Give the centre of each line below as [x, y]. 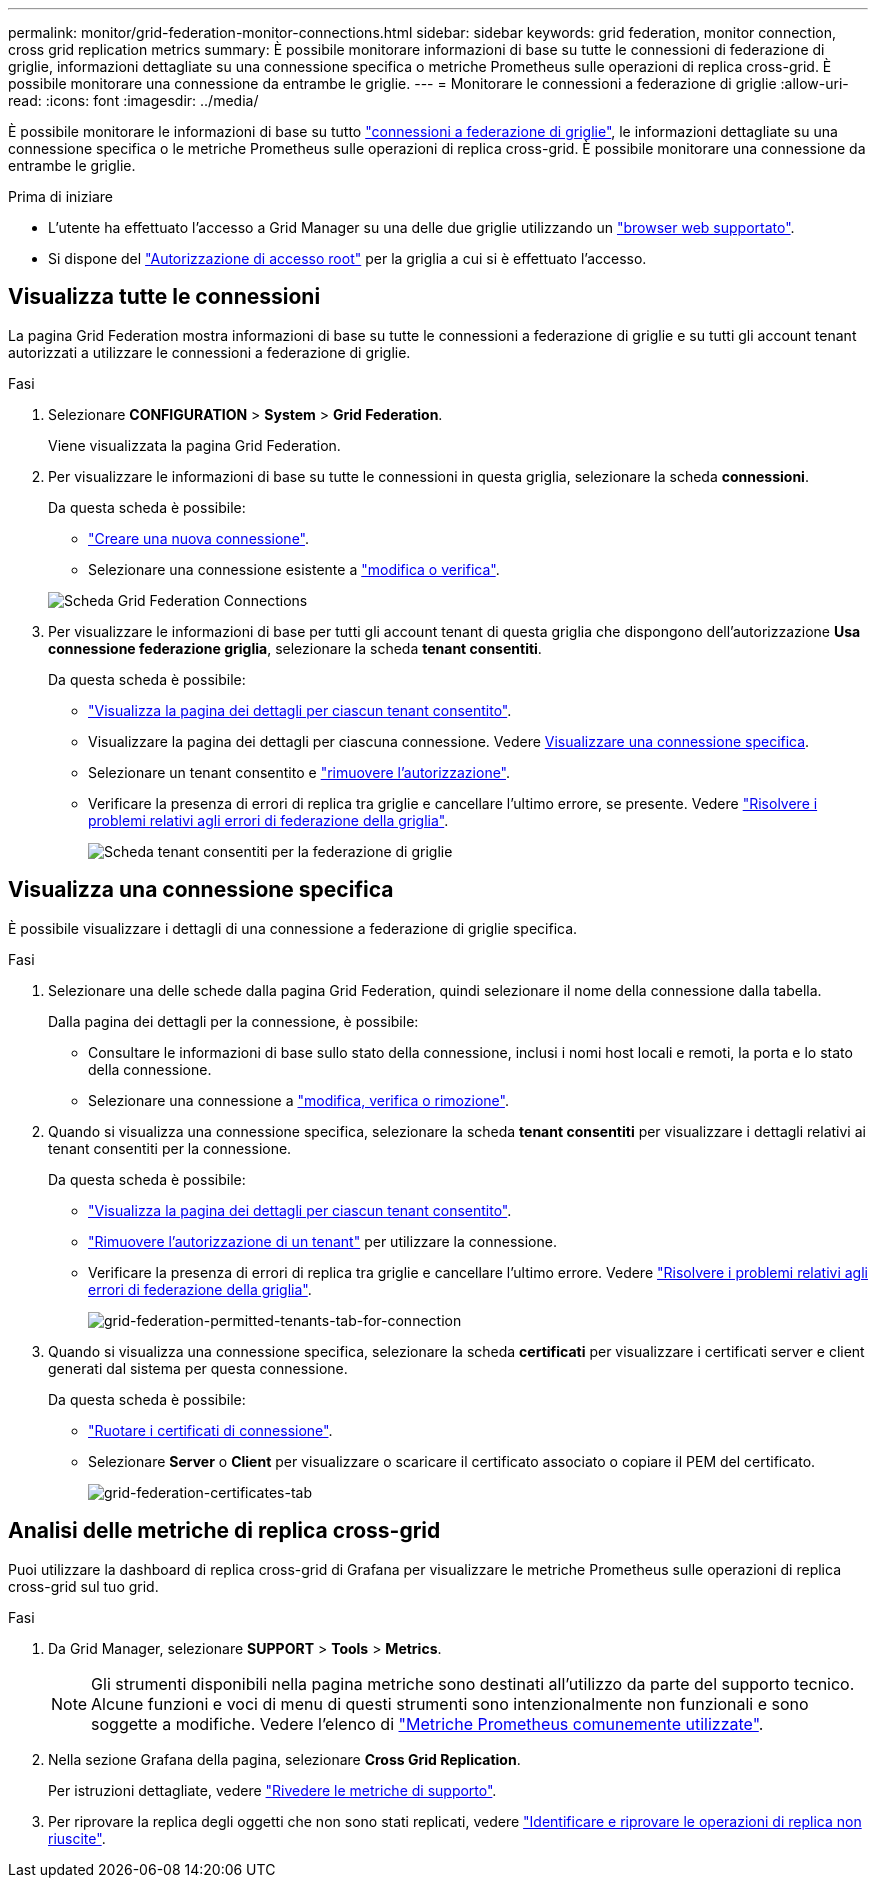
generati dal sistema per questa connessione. [198, 1368]
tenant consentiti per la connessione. [170, 1148]
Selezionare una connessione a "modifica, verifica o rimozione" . [298, 1100]
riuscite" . [77, 1838]
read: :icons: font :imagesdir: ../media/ [133, 100]
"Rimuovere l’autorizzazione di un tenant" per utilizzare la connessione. [322, 1241]
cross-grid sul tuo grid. [83, 1586]
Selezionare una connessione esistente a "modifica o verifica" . [294, 569]
